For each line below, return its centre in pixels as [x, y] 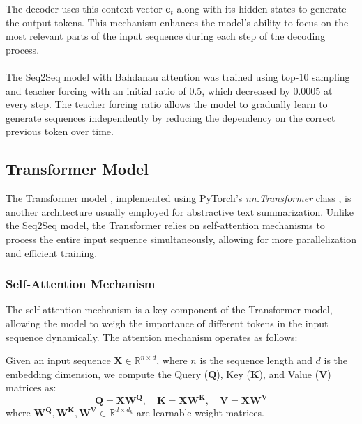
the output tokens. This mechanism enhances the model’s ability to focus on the [177, 22]
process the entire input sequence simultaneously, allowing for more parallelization [181, 238]
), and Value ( [289, 374]
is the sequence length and [256, 360]
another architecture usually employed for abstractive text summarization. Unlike [180, 211]
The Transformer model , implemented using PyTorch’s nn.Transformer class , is [179, 198]
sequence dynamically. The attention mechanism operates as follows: [152, 337]
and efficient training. [52, 252]
